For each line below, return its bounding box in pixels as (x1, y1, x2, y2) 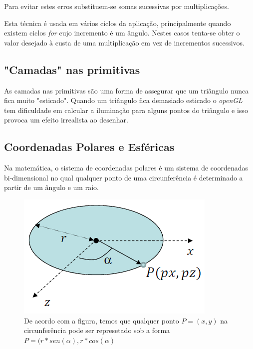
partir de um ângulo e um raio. (4, 182, 99, 192)
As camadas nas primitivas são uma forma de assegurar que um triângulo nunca (4, 85, 249, 95)
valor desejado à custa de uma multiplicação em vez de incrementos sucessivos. (4, 37, 245, 47)
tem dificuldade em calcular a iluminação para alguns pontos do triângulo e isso (4, 104, 248, 115)
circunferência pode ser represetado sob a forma (24, 325, 170, 335)
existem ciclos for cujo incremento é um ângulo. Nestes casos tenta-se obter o (4, 27, 240, 38)
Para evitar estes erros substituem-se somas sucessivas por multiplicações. (4, 1, 229, 11)
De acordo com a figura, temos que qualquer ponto (24, 315, 179, 325)
